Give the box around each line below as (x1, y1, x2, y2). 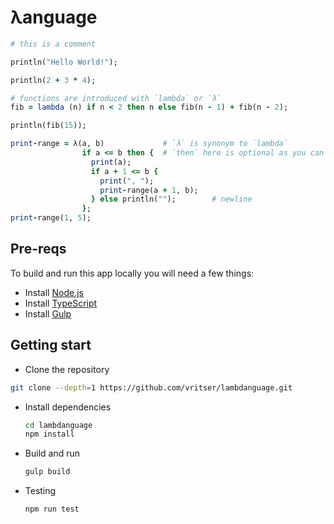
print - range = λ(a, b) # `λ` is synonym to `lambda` (10, 139, 288, 149)
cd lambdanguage (24, 420, 93, 430)
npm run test (24, 504, 80, 515)
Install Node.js (24, 286, 84, 298)
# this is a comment (10, 39, 97, 49)
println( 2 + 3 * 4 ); (10, 75, 97, 85)
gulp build (24, 467, 71, 477)
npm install (24, 429, 75, 440)
